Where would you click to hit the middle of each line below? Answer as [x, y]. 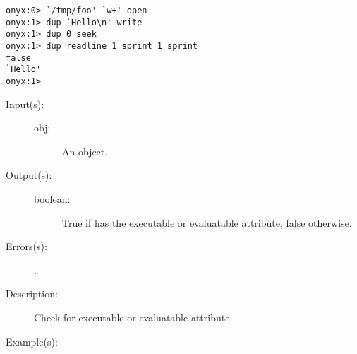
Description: [32, 294]
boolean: [52, 198]
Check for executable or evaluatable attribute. [133, 317]
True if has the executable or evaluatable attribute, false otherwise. [207, 222]
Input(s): [25, 104]
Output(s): [29, 175]
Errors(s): [26, 246]
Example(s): [32, 341]
